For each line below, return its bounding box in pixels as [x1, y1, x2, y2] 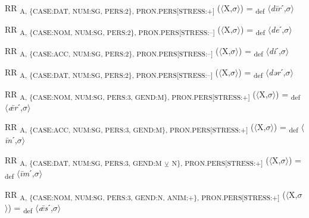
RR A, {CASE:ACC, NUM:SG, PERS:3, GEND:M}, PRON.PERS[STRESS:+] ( [5, 121, 254, 135]
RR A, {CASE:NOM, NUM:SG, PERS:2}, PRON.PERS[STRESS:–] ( [5, 23, 221, 37]
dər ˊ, [269, 66, 286, 78]
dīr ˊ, [270, 2, 286, 14]
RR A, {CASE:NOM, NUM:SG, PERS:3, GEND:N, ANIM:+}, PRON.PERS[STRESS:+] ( [5, 188, 286, 202]
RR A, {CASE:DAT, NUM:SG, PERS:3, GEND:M [5, 153, 162, 168]
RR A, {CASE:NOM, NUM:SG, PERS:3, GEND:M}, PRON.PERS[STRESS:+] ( [5, 87, 256, 102]
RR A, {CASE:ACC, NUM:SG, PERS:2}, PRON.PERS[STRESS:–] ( [5, 45, 219, 59]
